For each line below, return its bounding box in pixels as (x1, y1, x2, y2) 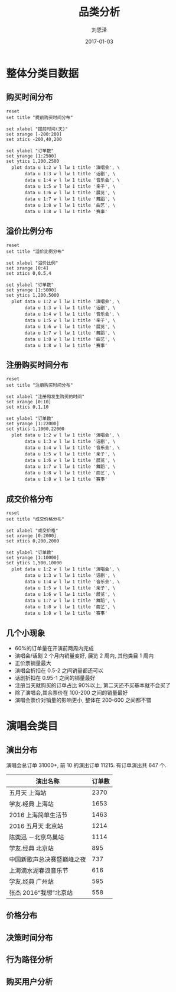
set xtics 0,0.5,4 (6, 270, 51, 276)
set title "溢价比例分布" (6, 248, 65, 255)
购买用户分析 (6, 977, 53, 987)
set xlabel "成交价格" (6, 528, 58, 534)
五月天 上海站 (9, 789, 47, 797)
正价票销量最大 (14, 660, 51, 666)
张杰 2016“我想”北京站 (9, 889, 73, 897)
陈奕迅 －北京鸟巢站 (9, 833, 64, 841)
